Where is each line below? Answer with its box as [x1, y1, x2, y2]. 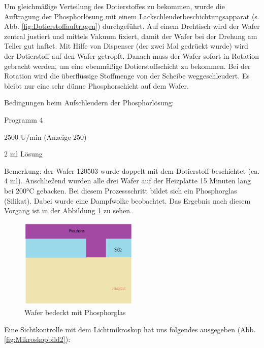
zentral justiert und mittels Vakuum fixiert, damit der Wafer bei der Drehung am [4, 30, 257, 41]
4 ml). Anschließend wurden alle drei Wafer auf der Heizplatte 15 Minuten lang [4, 175, 251, 186]
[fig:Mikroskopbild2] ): [4, 334, 71, 344]
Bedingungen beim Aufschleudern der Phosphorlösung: [4, 97, 174, 108]
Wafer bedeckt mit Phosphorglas [24, 306, 126, 317]
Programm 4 [4, 114, 43, 125]
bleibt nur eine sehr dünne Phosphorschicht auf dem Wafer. [4, 80, 189, 91]
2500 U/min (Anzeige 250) [4, 131, 87, 142]
